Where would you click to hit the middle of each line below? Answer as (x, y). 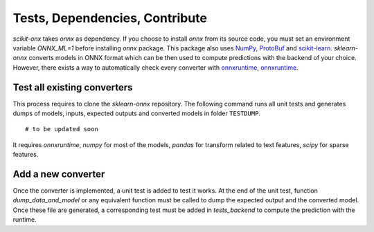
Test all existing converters (73, 87)
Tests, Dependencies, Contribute (110, 18)
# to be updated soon (62, 129)
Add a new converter (59, 174)
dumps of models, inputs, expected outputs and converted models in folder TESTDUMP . (137, 113)
